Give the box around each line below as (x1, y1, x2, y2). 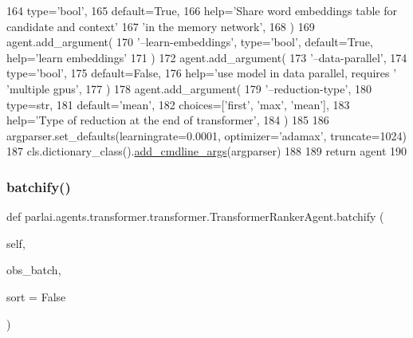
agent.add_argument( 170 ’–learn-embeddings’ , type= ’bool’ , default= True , (6, 33, 373, 50)
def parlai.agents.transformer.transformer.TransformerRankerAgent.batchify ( (6, 208, 384, 225)
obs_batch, (6, 261, 61, 278)
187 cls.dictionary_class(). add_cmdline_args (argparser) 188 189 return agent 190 (6, 143, 407, 159)
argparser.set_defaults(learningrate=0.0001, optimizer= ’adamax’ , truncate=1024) (6, 127, 407, 143)
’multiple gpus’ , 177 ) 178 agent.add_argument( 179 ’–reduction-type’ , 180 (6, 80, 372, 96)
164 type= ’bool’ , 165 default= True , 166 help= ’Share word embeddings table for (6, 2, 397, 18)
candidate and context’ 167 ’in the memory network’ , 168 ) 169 (6, 18, 315, 34)
